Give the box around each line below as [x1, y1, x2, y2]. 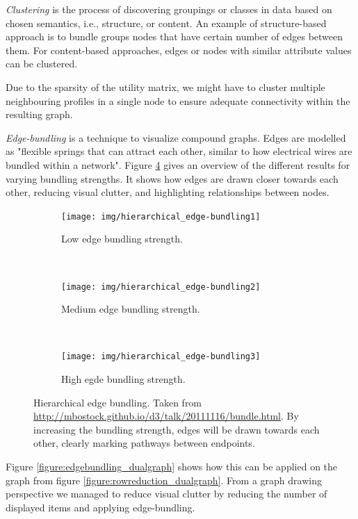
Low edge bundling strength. [61, 231, 183, 246]
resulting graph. [6, 107, 73, 122]
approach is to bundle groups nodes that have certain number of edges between [6, 29, 343, 44]
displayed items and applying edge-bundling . [6, 500, 195, 514]
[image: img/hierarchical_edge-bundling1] [61, 211, 261, 222]
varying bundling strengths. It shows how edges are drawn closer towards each [6, 171, 339, 186]
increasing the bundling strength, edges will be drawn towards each [33, 422, 320, 436]
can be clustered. [6, 56, 78, 71]
